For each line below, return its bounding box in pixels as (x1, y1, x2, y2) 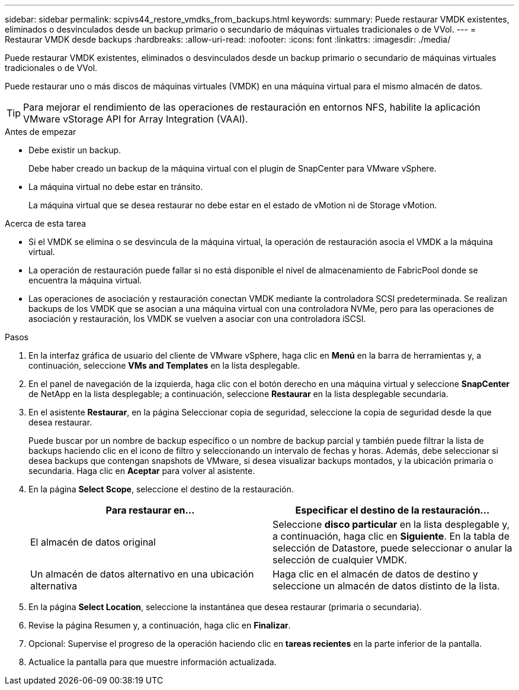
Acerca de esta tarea (5, 218, 86, 228)
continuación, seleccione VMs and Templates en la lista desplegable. (28, 360, 300, 370)
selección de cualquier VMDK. (273, 554, 408, 566)
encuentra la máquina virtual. (28, 275, 142, 285)
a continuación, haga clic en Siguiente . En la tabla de (273, 530, 510, 542)
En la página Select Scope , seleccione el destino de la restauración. (28, 484, 294, 494)
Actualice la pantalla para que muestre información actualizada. (28, 657, 277, 667)
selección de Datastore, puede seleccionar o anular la (273, 542, 512, 554)
